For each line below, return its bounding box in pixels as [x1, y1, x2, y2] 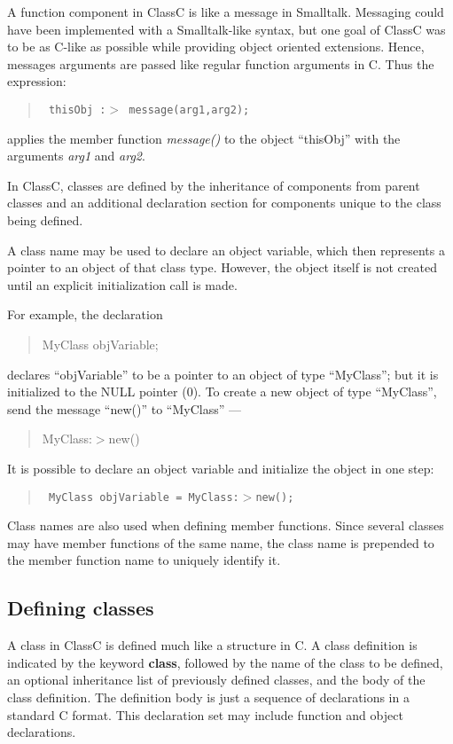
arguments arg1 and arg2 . [7, 146, 145, 165]
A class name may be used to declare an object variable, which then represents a [7, 240, 445, 259]
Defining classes [7, 594, 154, 622]
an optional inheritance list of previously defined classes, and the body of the [7, 670, 426, 689]
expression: [7, 72, 66, 90]
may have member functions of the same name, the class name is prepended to [7, 533, 434, 552]
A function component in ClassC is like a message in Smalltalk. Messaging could [7, 3, 444, 20]
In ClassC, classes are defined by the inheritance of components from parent [7, 176, 420, 194]
